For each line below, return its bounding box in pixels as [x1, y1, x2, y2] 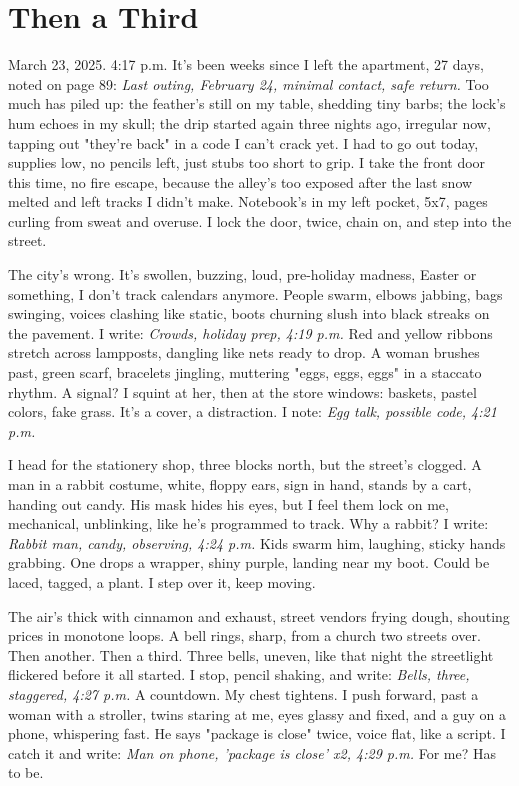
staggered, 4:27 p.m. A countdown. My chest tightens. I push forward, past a [8, 683, 479, 704]
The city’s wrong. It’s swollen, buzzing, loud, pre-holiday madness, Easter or [8, 264, 477, 285]
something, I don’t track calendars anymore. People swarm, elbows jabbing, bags [8, 283, 503, 304]
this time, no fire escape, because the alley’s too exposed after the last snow [8, 171, 473, 192]
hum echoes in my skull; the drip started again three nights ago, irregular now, [8, 112, 491, 133]
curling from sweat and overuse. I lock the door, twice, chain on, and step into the [8, 210, 512, 231]
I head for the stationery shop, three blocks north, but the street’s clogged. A [8, 454, 482, 475]
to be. [8, 762, 44, 783]
